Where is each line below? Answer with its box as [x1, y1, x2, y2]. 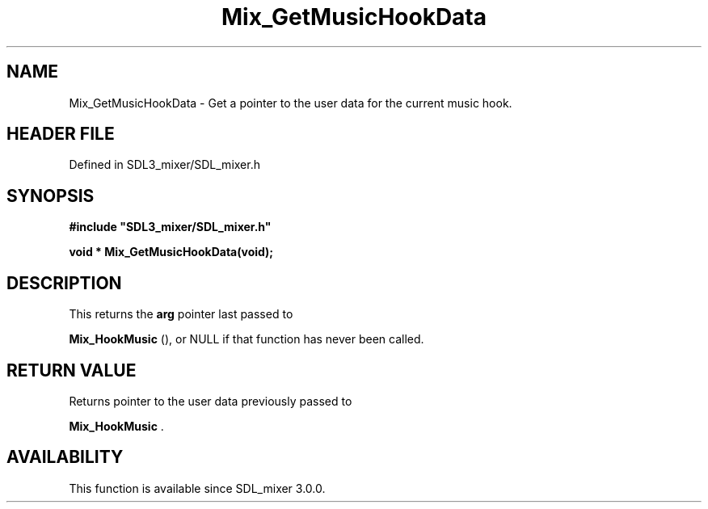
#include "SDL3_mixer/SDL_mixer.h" [69, 220, 272, 234]
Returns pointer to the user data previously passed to [69, 393, 352, 408]
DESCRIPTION [6, 272, 122, 293]
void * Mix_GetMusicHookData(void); [69, 245, 274, 259]
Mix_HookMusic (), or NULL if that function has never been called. [69, 332, 424, 347]
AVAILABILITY [6, 447, 124, 468]
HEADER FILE [6, 124, 115, 145]
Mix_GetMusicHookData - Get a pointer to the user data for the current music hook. [69, 95, 512, 110]
